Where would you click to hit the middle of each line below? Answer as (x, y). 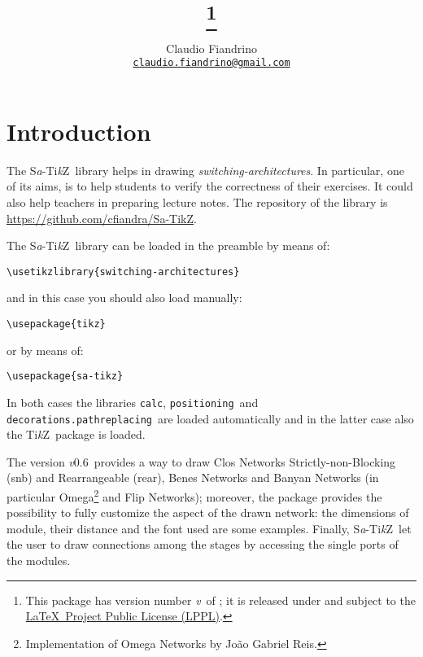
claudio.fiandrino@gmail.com (211, 63)
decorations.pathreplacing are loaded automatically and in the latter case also (210, 418)
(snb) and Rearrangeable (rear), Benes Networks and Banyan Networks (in (193, 477)
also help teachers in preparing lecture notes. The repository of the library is (197, 201)
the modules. (39, 561)
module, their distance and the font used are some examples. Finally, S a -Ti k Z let (209, 528)
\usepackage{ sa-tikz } (65, 377)
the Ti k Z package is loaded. (76, 434)
